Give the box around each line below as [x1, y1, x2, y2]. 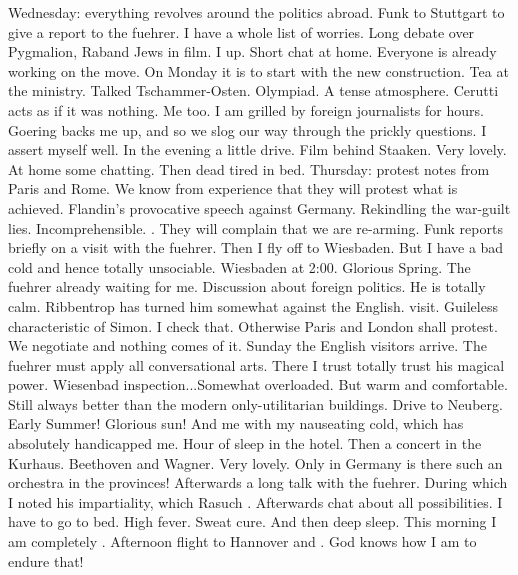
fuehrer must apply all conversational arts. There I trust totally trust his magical [8, 354, 505, 375]
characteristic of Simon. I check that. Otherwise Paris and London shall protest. [8, 315, 498, 336]
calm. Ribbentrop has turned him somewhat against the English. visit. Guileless [8, 295, 498, 316]
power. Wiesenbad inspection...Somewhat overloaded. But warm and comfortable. [8, 374, 508, 395]
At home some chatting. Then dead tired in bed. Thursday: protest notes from [8, 158, 490, 179]
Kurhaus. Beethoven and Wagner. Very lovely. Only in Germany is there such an [8, 452, 503, 473]
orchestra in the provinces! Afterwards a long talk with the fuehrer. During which [8, 472, 508, 493]
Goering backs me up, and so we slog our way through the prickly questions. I [8, 119, 487, 140]
